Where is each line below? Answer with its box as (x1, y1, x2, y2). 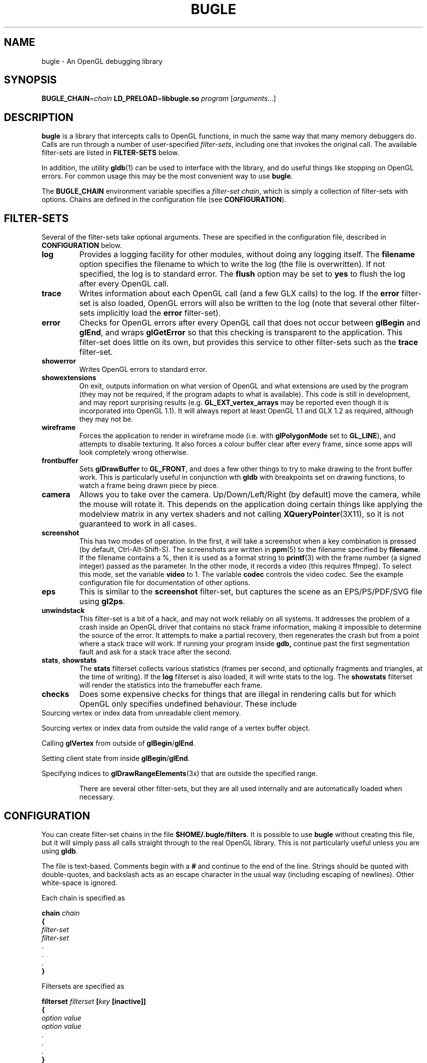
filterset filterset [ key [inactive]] (41, 997, 146, 1005)
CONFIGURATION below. (41, 241, 122, 250)
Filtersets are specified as (41, 981, 124, 990)
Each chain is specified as (41, 893, 125, 902)
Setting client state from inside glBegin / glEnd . (41, 754, 190, 763)
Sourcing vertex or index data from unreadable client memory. (41, 709, 241, 717)
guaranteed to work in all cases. (79, 519, 196, 529)
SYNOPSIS (4, 74, 57, 86)
